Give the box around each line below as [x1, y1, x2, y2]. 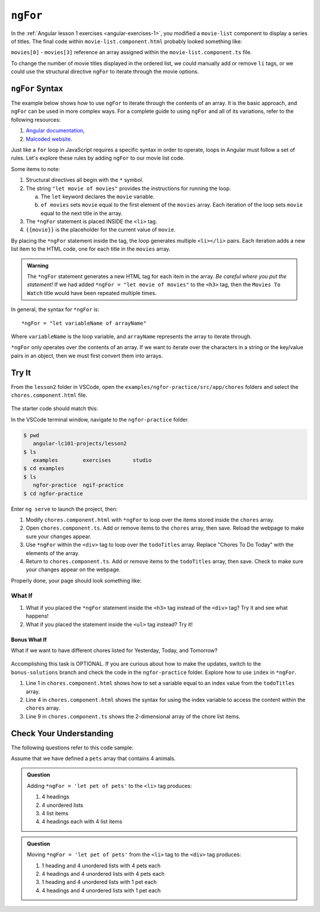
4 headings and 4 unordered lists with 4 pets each [41, 870, 165, 877]
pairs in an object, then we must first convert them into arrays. [11, 352, 163, 359]
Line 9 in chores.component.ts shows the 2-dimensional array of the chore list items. [25, 712, 241, 720]
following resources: [11, 116, 61, 123]
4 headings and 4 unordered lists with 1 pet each [41, 886, 161, 894]
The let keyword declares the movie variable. [40, 193, 155, 200]
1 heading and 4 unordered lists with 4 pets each [41, 862, 161, 869]
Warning [27, 262, 49, 269]
